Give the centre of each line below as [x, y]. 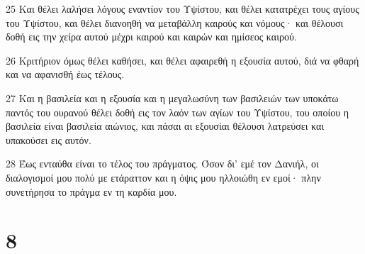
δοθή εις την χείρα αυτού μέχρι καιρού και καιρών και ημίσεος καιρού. [151, 37]
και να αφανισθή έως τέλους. [65, 74]
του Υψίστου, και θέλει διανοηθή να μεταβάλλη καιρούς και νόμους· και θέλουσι [175, 22]
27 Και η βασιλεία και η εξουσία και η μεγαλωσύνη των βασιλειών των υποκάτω [172, 98]
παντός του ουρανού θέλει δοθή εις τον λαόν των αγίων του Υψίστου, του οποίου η [178, 112]
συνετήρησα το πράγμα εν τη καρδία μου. [91, 191]
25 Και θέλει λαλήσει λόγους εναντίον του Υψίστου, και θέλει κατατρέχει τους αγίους [182, 9]
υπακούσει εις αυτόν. [49, 139]
